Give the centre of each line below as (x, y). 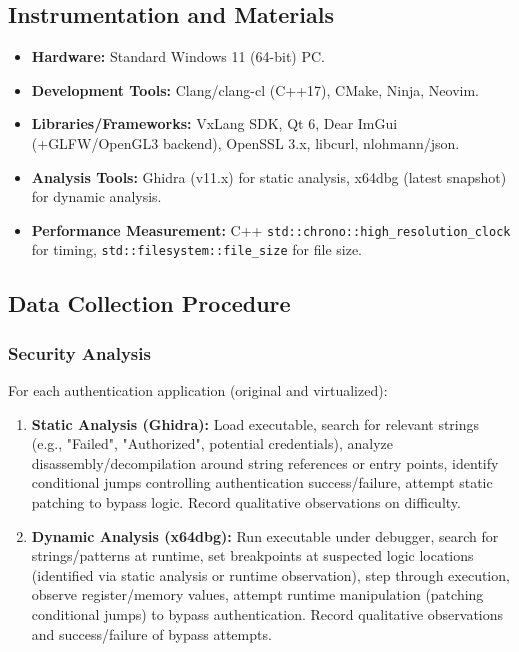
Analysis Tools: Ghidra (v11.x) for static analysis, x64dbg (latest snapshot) (269, 176)
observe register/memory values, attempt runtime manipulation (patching (257, 594)
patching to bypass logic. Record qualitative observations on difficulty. (246, 502)
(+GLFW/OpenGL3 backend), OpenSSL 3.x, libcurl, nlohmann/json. (245, 142)
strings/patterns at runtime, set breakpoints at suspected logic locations (252, 555)
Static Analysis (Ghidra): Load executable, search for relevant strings (255, 423)
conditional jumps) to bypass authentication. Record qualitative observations (267, 614)
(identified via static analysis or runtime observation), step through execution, (270, 574)
